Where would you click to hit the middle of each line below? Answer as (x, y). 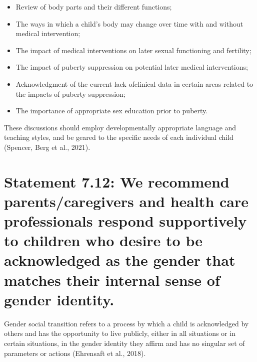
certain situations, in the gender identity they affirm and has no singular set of (124, 343)
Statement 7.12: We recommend (117, 181)
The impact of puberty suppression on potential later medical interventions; (132, 67)
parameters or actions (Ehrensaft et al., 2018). (75, 353)
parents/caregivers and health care (126, 201)
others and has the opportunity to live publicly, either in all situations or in (120, 333)
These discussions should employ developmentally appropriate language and (120, 127)
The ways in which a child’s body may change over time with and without (129, 23)
